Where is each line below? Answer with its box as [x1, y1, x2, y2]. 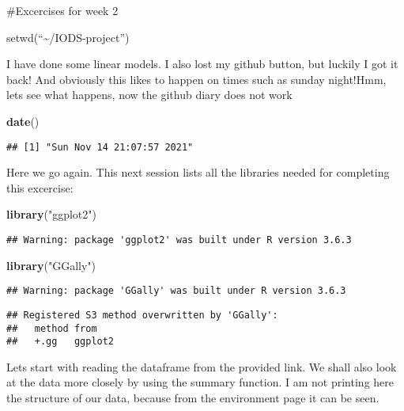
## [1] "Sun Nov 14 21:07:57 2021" [6, 141, 194, 153]
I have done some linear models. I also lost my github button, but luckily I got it [6, 55, 398, 72]
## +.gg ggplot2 [6, 336, 115, 348]
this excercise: [6, 179, 74, 196]
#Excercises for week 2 [6, 2, 119, 18]
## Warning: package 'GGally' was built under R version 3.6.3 [6, 285, 346, 297]
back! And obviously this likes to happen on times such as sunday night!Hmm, [6, 70, 387, 87]
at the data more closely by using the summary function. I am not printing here [6, 374, 394, 390]
